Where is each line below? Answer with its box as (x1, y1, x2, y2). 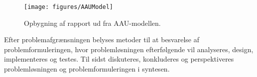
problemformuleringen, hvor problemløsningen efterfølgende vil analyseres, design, (4, 44, 254, 54)
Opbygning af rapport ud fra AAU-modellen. (24, 17, 161, 28)
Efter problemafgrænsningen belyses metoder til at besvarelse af (4, 34, 199, 45)
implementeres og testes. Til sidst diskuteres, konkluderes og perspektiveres (4, 54, 234, 64)
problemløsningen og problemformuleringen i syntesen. (4, 64, 170, 74)
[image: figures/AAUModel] (24, 3, 113, 10)
